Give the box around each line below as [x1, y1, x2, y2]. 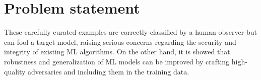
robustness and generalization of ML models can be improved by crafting [4, 56, 230, 66]
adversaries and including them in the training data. [28, 66, 189, 76]
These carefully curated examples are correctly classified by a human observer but [4, 27, 257, 37]
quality [4, 66, 26, 76]
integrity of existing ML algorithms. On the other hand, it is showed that [4, 46, 230, 57]
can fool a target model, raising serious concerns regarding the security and [4, 36, 236, 47]
